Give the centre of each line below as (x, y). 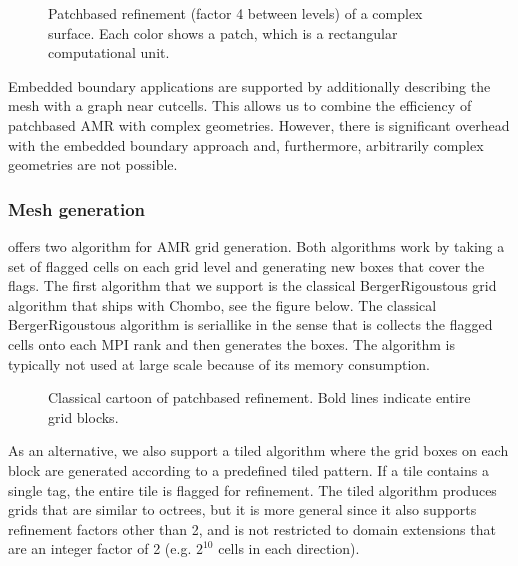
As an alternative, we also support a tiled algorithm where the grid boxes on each (258, 450)
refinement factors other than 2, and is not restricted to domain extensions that (252, 528)
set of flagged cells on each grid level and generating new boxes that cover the (246, 265)
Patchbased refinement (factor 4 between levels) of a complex (235, 13)
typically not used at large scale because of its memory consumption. (219, 363)
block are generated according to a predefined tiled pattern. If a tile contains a (248, 469)
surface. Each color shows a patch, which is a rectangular (223, 32)
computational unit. (109, 52)
